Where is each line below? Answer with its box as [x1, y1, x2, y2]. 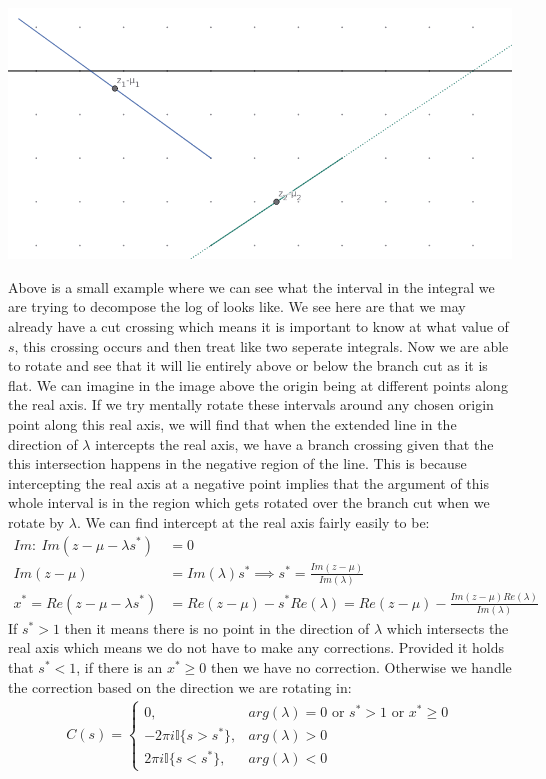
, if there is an [76, 657, 163, 678]
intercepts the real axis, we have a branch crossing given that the [95, 433, 494, 454]
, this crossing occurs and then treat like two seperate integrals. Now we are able [14, 335, 509, 356]
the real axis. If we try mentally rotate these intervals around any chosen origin [8, 394, 494, 415]
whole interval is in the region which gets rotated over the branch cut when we [8, 492, 490, 513]
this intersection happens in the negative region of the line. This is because [8, 453, 467, 474]
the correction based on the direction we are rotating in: [8, 676, 352, 697]
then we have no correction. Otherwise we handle [211, 657, 512, 678]
